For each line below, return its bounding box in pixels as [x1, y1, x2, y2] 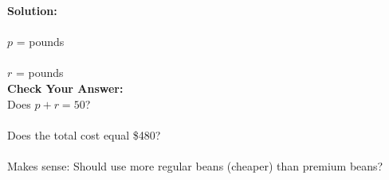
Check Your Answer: [7, 79, 124, 96]
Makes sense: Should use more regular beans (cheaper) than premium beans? [7, 157, 383, 174]
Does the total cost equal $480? [7, 126, 161, 143]
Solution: [7, 2, 57, 18]
